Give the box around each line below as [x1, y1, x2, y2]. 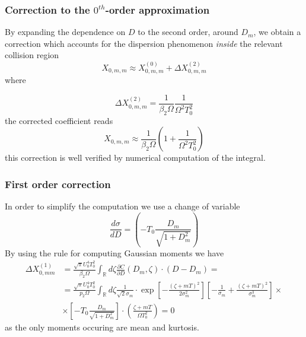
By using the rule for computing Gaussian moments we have [5, 246, 224, 259]
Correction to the [5, 2, 90, 17]
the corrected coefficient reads [5, 114, 113, 126]
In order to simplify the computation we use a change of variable [5, 200, 240, 212]
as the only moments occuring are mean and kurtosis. [5, 320, 199, 333]
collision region [5, 49, 59, 61]
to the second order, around [138, 26, 238, 38]
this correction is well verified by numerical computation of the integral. [5, 151, 266, 164]
